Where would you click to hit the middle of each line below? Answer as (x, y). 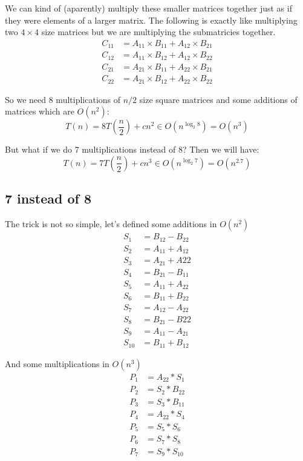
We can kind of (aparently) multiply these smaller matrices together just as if (148, 8)
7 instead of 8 (48, 198)
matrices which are (40, 111)
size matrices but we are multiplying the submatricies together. (158, 32)
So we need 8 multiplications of (63, 99)
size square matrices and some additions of (218, 99)
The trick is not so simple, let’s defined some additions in (111, 224)
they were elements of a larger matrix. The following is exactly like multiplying (151, 20)
